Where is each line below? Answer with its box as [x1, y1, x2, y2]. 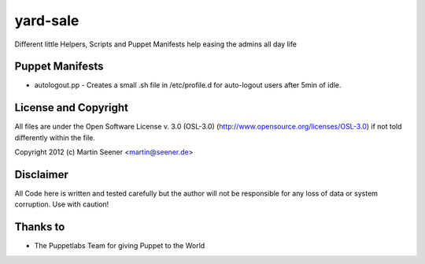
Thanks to [14, 221, 65, 234]
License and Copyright [14, 101, 129, 114]
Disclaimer [14, 168, 68, 181]
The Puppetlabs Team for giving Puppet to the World [34, 241, 205, 251]
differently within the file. [14, 132, 96, 142]
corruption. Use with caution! [14, 199, 109, 209]
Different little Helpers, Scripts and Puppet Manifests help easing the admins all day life [14, 39, 297, 49]
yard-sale [14, 12, 79, 29]
